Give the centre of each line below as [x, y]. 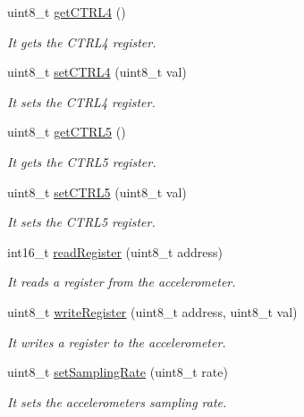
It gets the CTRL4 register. [82, 42]
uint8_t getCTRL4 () [67, 12]
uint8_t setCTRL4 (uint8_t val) [97, 72]
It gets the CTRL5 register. [82, 161]
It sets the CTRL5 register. [81, 222]
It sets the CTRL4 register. [81, 101]
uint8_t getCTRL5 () [67, 132]
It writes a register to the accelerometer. [117, 342]
